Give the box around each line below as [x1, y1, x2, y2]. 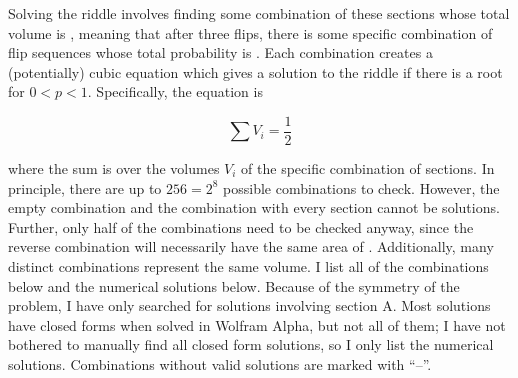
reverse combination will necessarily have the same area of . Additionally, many [8, 236, 494, 257]
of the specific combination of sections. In [241, 158, 495, 179]
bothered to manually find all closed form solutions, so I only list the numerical [8, 334, 494, 355]
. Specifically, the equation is [87, 81, 263, 102]
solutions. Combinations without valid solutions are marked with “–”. [8, 353, 432, 374]
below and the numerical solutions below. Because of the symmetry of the [8, 275, 460, 296]
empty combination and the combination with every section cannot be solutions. [8, 197, 500, 218]
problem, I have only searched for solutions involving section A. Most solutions [8, 295, 491, 316]
